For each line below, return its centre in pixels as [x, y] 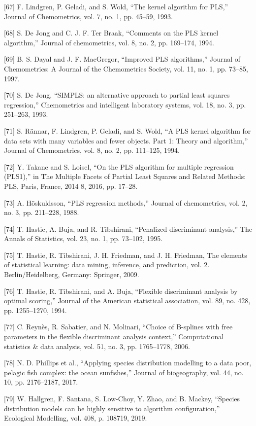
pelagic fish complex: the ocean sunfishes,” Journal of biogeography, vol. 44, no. [124, 372]
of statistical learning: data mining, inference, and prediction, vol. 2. [107, 265]
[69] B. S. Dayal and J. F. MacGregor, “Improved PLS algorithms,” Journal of [122, 59]
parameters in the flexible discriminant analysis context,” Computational [114, 337]
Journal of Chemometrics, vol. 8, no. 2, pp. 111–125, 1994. [92, 150]
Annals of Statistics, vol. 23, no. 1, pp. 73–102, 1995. [83, 238]
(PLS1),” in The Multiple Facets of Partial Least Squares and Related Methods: [125, 176]
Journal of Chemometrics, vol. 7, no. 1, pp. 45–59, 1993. [88, 16]
